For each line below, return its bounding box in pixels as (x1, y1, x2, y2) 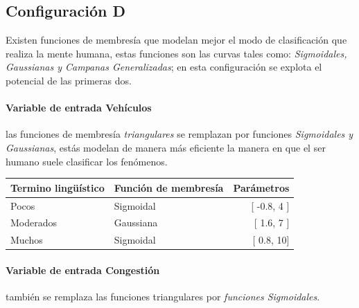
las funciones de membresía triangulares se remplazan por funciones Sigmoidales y (6, 127, 353, 141)
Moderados (10, 215, 58, 230)
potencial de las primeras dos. (6, 73, 132, 87)
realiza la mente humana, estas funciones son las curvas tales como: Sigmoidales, (6, 46, 347, 60)
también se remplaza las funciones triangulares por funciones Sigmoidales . (6, 289, 320, 304)
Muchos (10, 233, 43, 247)
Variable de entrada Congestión (6, 262, 160, 277)
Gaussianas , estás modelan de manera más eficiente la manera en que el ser (6, 140, 326, 154)
